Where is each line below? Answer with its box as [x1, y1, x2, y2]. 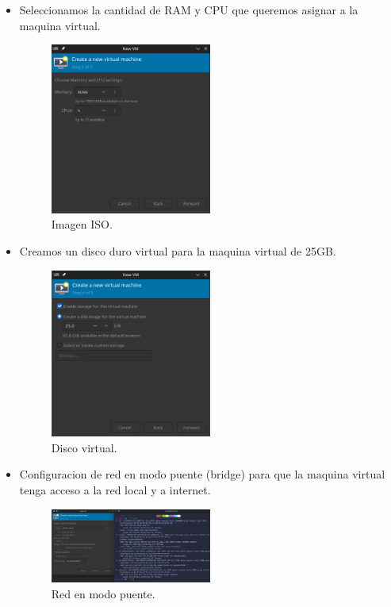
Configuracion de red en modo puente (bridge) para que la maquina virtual [19, 466, 385, 482]
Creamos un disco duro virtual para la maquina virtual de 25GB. [19, 242, 336, 259]
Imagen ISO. [51, 216, 113, 232]
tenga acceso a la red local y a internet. [19, 481, 211, 498]
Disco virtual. [51, 439, 117, 455]
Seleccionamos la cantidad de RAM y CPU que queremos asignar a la [19, 2, 358, 17]
